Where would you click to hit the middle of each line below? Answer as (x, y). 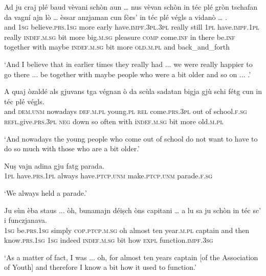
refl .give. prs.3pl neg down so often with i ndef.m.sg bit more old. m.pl (114, 121)
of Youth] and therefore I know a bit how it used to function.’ (100, 267)
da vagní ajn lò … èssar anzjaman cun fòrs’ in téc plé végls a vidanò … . (116, 17)
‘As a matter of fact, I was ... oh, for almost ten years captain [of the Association (131, 257)
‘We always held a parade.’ (46, 192)
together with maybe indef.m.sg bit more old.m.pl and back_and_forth (117, 47)
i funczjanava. (26, 220)
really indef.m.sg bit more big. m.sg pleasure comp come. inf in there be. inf (120, 37)
